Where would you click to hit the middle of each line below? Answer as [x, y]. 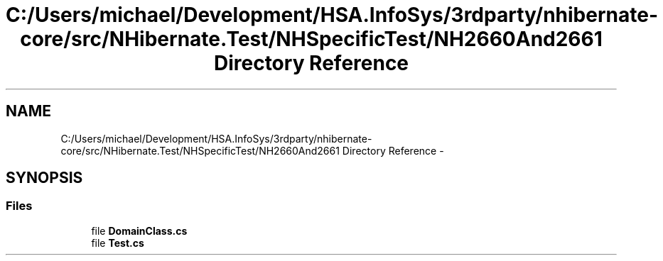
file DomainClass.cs [139, 231]
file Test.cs [118, 243]
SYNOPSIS [44, 178]
